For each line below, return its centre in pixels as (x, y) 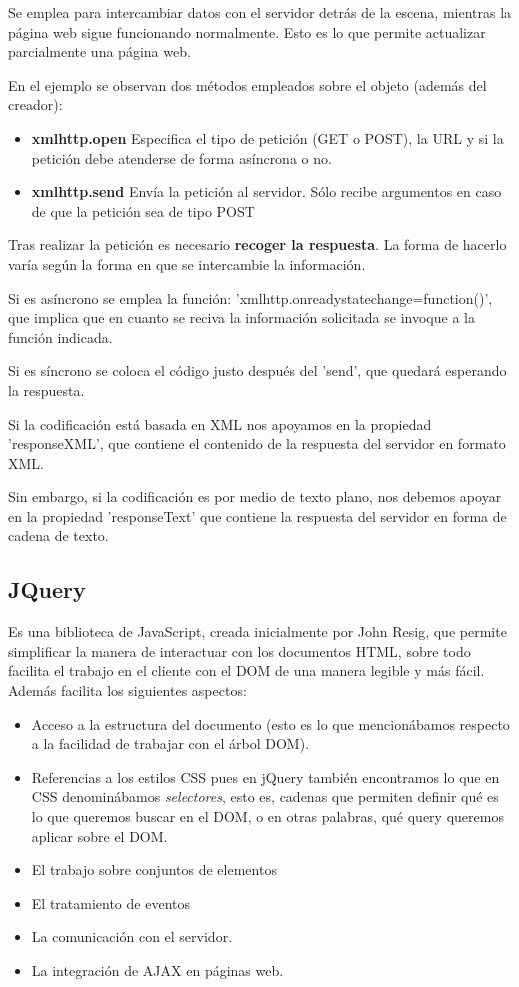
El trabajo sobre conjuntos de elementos (154, 869)
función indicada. (60, 336)
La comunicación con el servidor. (132, 936)
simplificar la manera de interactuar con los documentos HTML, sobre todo (239, 650)
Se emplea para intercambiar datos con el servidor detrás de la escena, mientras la (260, 12)
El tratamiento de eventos (110, 902)
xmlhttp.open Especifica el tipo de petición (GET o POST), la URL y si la (267, 137)
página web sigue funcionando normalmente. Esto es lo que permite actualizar (247, 31)
